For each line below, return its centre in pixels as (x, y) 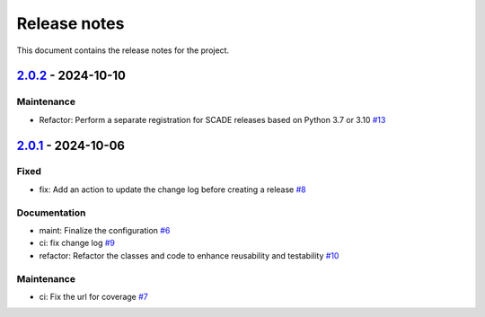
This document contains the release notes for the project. (123, 50)
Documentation (51, 213)
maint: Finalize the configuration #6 (105, 230)
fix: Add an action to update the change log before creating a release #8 (172, 189)
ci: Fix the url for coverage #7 (93, 296)
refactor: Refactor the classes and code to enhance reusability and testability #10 (189, 255)
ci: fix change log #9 (77, 243)
